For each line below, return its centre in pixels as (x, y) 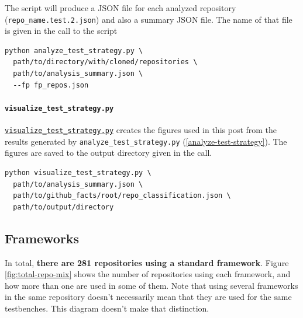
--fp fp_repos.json (51, 85)
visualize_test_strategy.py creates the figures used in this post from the (141, 130)
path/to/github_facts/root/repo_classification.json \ (122, 196)
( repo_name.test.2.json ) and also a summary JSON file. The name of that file (149, 19)
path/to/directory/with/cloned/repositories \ (105, 62)
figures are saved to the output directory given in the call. (109, 153)
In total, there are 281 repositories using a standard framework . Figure (147, 262)
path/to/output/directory (63, 207)
